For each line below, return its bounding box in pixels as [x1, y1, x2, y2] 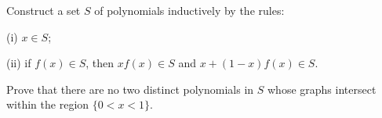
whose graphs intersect [267, 80, 377, 97]
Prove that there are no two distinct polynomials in [6, 80, 254, 97]
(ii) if [6, 55, 31, 71]
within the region [6, 96, 89, 113]
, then [85, 55, 115, 71]
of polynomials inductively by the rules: [94, 2, 285, 18]
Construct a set [6, 2, 81, 18]
